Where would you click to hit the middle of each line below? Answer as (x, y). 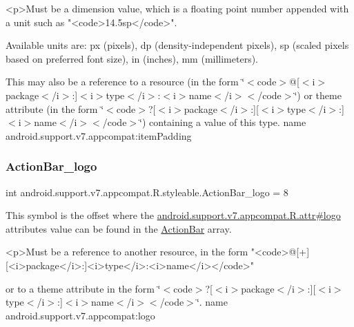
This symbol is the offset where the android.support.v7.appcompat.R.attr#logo (173, 215)
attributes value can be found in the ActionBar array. (119, 228)
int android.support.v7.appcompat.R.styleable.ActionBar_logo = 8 (147, 192)
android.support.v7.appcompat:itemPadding (99, 135)
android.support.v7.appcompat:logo (80, 315)
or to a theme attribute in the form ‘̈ (83, 288)
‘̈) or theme (318, 95)
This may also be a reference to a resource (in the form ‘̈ (125, 82)
